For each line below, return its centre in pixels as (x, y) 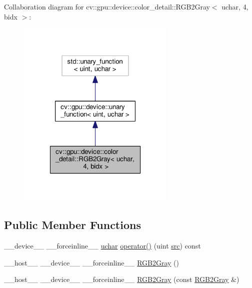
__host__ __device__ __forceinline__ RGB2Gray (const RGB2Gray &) (122, 279)
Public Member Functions (72, 225)
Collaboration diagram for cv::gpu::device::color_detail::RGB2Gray (107, 6)
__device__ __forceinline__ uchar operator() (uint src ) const (102, 246)
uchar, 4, (235, 6)
